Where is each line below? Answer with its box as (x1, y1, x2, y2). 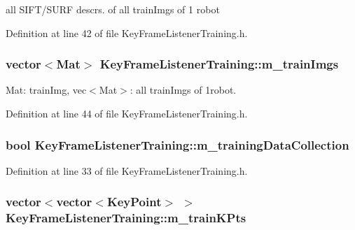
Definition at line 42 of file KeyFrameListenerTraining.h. (6, 25, 248, 40)
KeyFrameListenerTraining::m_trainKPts (6, 209, 246, 227)
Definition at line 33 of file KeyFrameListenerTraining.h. (6, 163, 248, 178)
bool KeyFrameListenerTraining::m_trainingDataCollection (6, 136, 349, 153)
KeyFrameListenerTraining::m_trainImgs (99, 55, 339, 73)
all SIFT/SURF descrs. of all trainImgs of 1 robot (6, 2, 220, 16)
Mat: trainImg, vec (6, 82, 87, 97)
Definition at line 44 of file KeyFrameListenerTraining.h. (6, 106, 248, 120)
